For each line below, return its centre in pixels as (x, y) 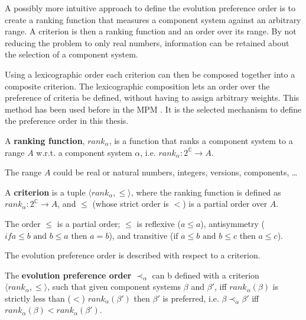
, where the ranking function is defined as (206, 192)
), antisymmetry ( (232, 223)
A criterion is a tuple (45, 192)
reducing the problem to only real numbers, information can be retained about (147, 42)
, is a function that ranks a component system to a (201, 140)
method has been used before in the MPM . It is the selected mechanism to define (153, 109)
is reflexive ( (159, 223)
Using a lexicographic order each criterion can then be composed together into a (150, 74)
